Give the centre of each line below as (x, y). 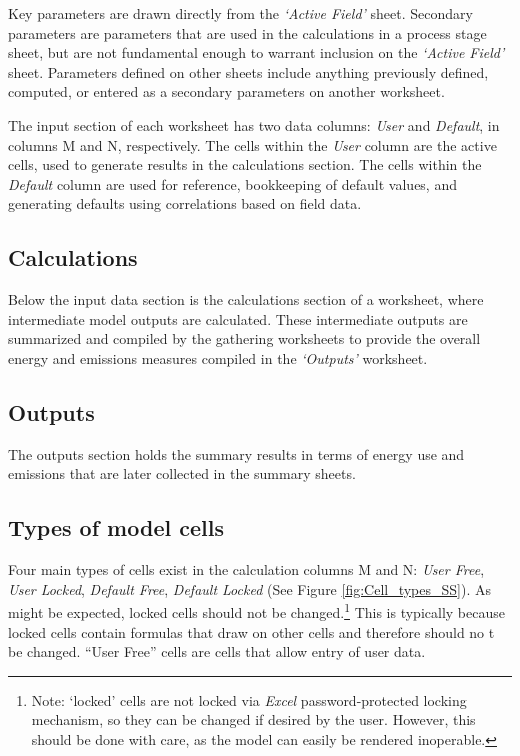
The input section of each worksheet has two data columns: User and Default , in (254, 124)
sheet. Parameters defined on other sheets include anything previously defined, (248, 71)
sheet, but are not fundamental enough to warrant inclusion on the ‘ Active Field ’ (256, 52)
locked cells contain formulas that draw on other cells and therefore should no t (251, 631)
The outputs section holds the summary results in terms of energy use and (236, 453)
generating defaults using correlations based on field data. (185, 203)
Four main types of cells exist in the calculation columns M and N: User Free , (246, 569)
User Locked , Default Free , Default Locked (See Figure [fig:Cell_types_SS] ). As (250, 588)
